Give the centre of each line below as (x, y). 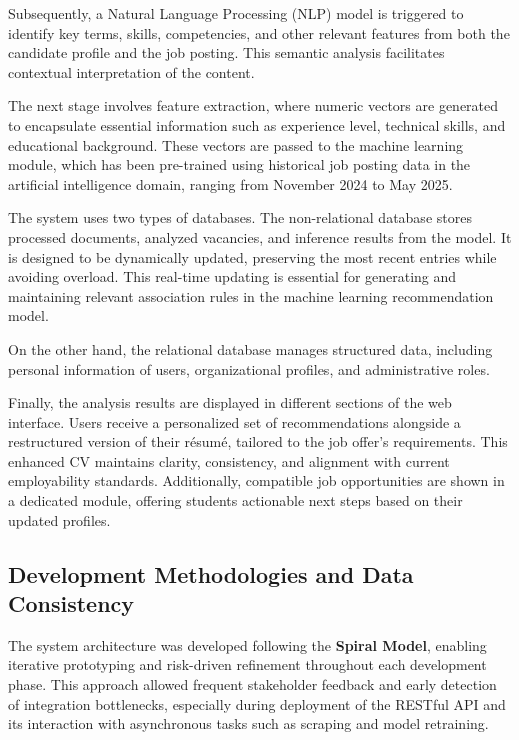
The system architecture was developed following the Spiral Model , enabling (247, 644)
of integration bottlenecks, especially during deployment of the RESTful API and (257, 703)
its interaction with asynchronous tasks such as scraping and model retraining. (248, 723)
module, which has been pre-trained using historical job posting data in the (239, 164)
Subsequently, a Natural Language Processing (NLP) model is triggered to (236, 13)
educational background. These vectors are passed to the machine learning (236, 144)
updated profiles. (59, 519)
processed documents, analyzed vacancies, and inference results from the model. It (260, 236)
